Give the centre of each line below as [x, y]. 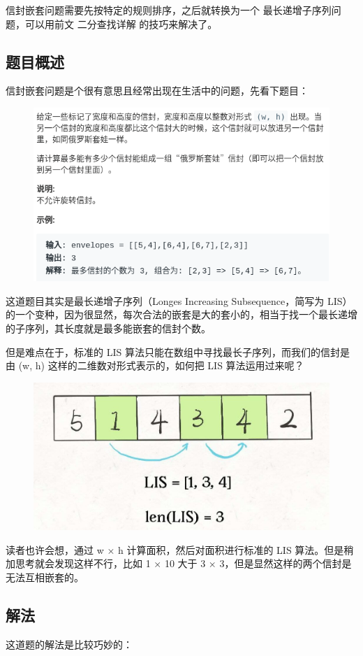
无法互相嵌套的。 [45, 577]
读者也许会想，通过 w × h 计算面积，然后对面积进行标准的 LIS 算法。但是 [175, 549]
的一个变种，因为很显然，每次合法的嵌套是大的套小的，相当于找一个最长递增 [181, 314]
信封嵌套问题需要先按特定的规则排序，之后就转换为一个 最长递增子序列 [169, 10]
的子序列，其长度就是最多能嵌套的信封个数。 [108, 328]
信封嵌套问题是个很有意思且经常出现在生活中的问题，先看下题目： [157, 91]
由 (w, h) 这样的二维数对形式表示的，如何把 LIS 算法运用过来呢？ [155, 365]
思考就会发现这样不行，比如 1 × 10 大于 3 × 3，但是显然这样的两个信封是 [183, 563]
